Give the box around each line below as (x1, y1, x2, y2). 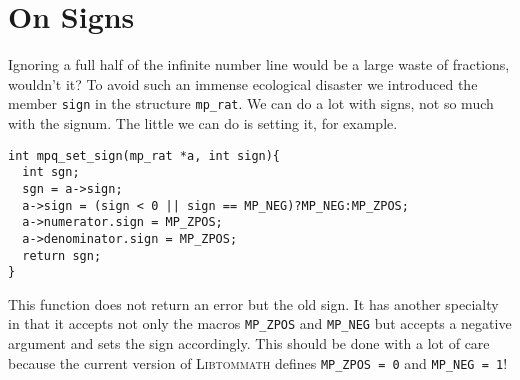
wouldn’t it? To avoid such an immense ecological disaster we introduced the (8, 73, 478, 94)
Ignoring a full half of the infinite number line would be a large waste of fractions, (8, 54, 510, 75)
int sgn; (22, 165, 80, 180)
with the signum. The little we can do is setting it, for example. (8, 112, 398, 133)
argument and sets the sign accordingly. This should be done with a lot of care (8, 333, 490, 354)
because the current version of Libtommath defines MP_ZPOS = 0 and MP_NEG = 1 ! (8, 352, 508, 373)
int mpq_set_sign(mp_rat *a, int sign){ (8, 148, 281, 163)
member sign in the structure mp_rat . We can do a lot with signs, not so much (8, 93, 494, 114)
